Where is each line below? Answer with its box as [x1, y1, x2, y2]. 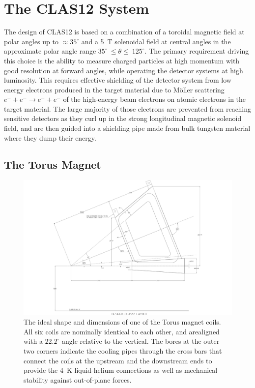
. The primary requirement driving [144, 46, 249, 56]
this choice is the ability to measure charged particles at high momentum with [4, 55, 240, 65]
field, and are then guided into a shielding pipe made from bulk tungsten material [4, 123, 251, 133]
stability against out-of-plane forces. [24, 374, 132, 385]
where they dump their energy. [4, 132, 96, 143]
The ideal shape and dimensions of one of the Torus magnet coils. [24, 317, 221, 327]
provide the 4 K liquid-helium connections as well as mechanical [24, 365, 218, 375]
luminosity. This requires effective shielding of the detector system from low [4, 75, 231, 85]
